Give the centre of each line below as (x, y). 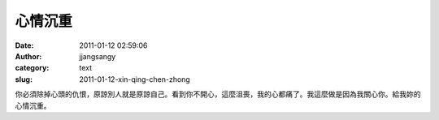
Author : (28, 56)
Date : (24, 45)
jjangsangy (98, 56)
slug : (24, 79)
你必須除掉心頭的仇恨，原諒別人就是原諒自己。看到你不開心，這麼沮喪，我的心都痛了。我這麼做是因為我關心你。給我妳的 (218, 94)
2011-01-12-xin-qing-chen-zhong (135, 79)
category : (32, 68)
